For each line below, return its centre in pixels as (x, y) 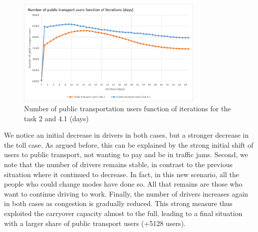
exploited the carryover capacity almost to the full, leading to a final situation (123, 213)
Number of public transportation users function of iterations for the (128, 109)
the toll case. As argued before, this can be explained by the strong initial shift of (129, 144)
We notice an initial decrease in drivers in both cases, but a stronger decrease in (127, 135)
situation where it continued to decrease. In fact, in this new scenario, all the (122, 174)
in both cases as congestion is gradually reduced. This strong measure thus (118, 203)
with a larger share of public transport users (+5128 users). (95, 223)
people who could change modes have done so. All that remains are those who (123, 184)
